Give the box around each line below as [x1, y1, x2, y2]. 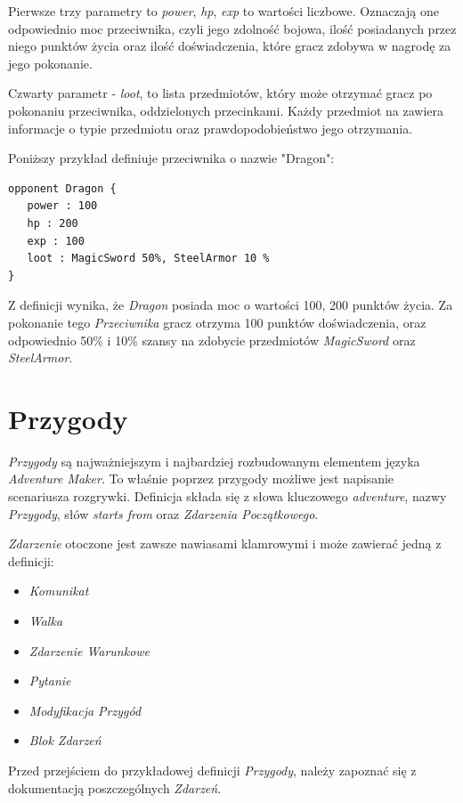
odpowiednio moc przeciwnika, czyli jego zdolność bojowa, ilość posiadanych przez [8, 19, 457, 37]
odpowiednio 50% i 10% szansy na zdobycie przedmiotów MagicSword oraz [8, 330, 416, 349]
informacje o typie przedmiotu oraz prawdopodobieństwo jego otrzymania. [8, 118, 413, 137]
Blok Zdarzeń [28, 731, 102, 750]
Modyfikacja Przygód [28, 701, 142, 719]
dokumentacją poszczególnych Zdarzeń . [8, 778, 222, 797]
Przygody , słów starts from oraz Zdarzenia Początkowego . [8, 504, 319, 523]
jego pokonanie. [8, 53, 93, 72]
